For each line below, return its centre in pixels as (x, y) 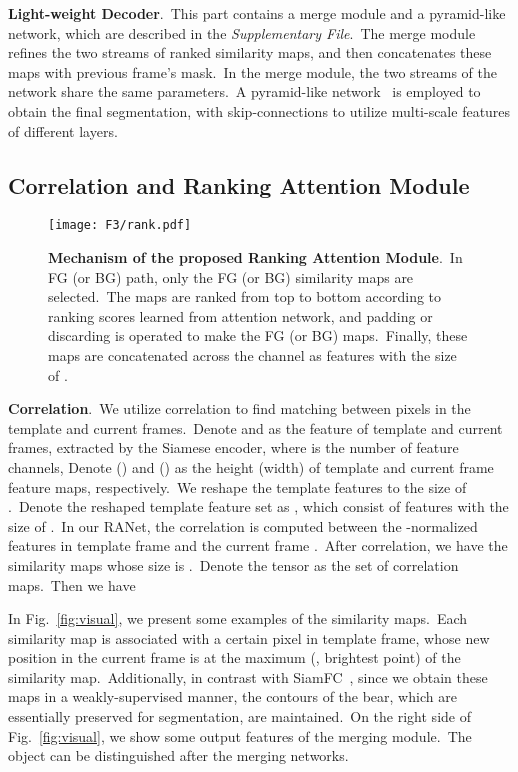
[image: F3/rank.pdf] (120, 225)
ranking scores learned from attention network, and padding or (240, 315)
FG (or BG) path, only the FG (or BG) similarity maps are (231, 276)
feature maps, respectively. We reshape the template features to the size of (237, 486)
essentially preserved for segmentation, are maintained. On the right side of (239, 716)
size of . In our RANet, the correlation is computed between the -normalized (243, 525)
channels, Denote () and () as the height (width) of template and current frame (251, 466)
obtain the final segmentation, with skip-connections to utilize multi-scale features (259, 110)
